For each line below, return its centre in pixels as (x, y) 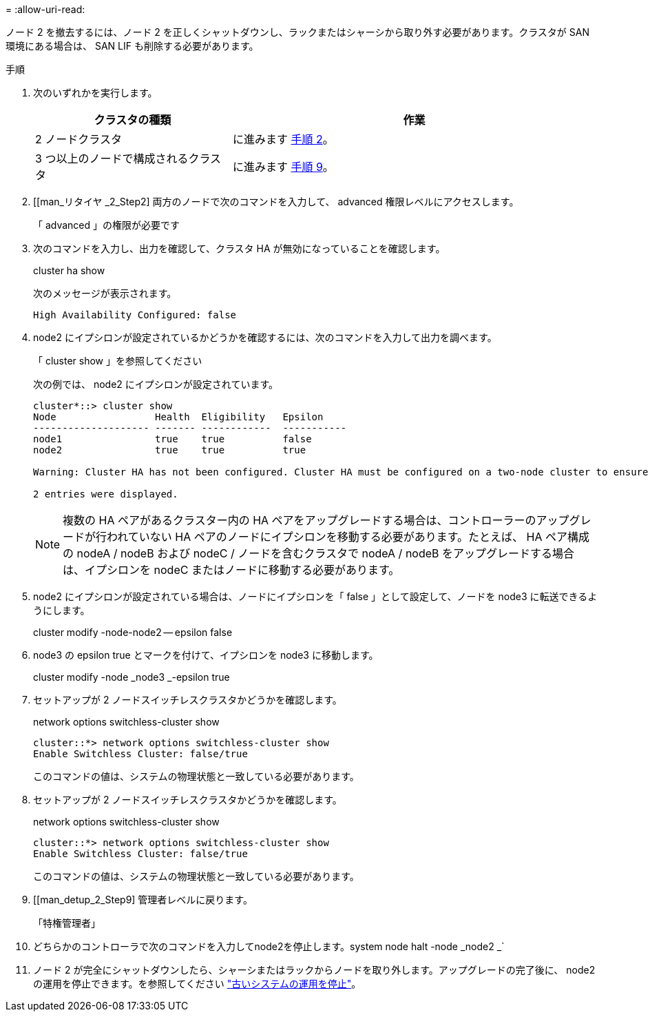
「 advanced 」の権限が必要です (107, 225)
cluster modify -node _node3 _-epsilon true (132, 677)
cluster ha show (69, 270)
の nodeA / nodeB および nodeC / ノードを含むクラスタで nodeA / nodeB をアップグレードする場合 (319, 553)
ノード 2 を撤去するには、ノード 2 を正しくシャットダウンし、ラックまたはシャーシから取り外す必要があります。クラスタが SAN (297, 32)
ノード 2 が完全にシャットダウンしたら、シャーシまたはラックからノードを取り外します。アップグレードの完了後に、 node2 (314, 970)
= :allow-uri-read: (45, 9)
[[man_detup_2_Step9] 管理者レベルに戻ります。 (143, 900)
